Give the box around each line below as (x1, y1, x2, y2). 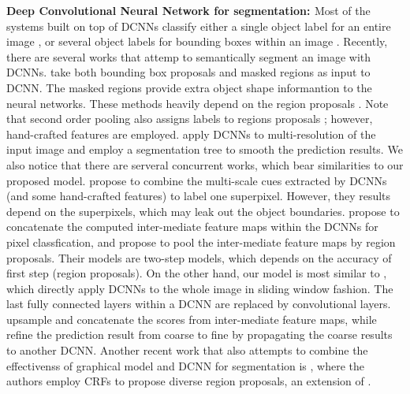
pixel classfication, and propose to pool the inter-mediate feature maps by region (6, 233, 396, 250)
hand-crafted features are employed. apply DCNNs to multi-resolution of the (6, 125, 376, 142)
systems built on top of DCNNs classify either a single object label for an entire (6, 17, 391, 34)
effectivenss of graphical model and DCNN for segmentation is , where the (6, 357, 365, 374)
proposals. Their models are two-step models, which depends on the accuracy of (6, 249, 392, 266)
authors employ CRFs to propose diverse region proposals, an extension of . (6, 373, 371, 389)
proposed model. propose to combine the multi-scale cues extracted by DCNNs (6, 172, 387, 188)
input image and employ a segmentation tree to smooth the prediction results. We (6, 141, 403, 158)
